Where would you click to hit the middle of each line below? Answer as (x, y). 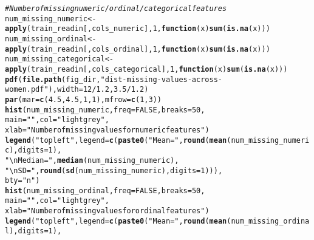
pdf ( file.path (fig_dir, (53, 79)
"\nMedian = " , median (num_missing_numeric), (92, 160)
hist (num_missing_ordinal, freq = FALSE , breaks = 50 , (105, 190)
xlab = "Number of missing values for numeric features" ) (107, 130)
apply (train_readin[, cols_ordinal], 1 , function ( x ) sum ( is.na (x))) (138, 49)
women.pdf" (27, 90)
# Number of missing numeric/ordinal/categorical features (116, 9)
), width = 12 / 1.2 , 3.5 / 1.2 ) (98, 90)
